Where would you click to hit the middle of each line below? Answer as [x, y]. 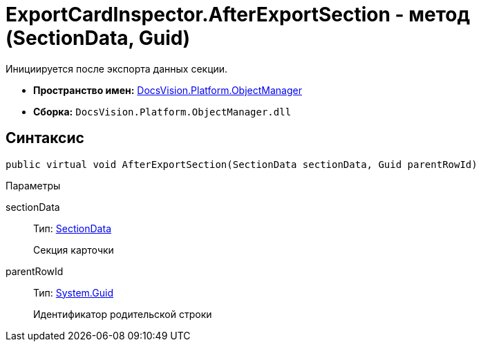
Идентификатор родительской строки [123, 314]
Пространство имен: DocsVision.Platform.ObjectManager [168, 90]
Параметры [33, 185]
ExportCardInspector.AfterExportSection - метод [238, 15]
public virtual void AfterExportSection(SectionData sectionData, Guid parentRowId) [242, 164]
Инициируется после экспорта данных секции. [117, 68]
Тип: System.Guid [73, 292]
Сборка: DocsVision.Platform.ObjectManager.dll [162, 111]
